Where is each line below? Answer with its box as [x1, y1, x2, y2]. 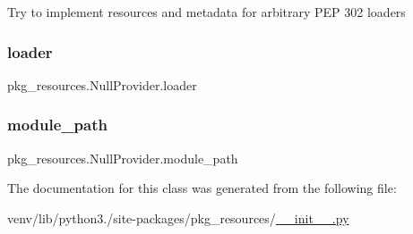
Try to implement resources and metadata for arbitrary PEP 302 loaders [7, 3, 406, 21]
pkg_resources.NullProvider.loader [7, 75, 197, 94]
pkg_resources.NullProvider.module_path [7, 148, 238, 167]
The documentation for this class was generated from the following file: [7, 179, 397, 197]
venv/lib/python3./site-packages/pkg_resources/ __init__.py [7, 208, 349, 227]
